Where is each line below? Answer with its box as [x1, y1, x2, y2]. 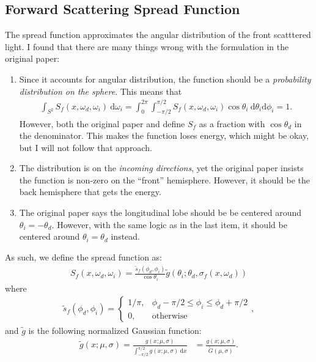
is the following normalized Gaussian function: [28, 323, 202, 336]
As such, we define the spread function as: [5, 250, 162, 263]
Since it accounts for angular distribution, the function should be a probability [19, 72, 311, 85]
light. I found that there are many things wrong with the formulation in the [5, 40, 289, 53]
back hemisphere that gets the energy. [19, 185, 161, 198]
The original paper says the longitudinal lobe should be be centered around [19, 206, 302, 219]
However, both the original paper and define [19, 117, 185, 130]
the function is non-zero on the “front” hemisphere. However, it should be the [19, 173, 310, 186]
